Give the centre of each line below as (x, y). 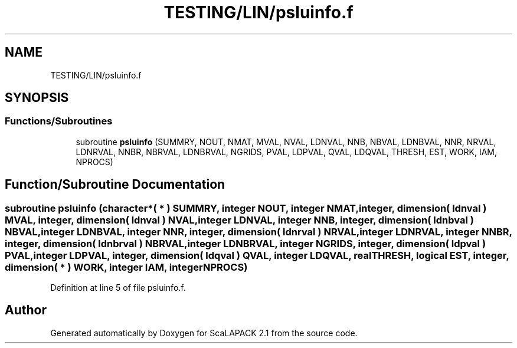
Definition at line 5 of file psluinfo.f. (118, 288)
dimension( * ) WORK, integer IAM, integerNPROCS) (126, 267)
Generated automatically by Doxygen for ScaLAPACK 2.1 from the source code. (204, 333)
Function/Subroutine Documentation (115, 185)
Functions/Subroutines (59, 121)
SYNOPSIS (37, 98)
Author (26, 310)
